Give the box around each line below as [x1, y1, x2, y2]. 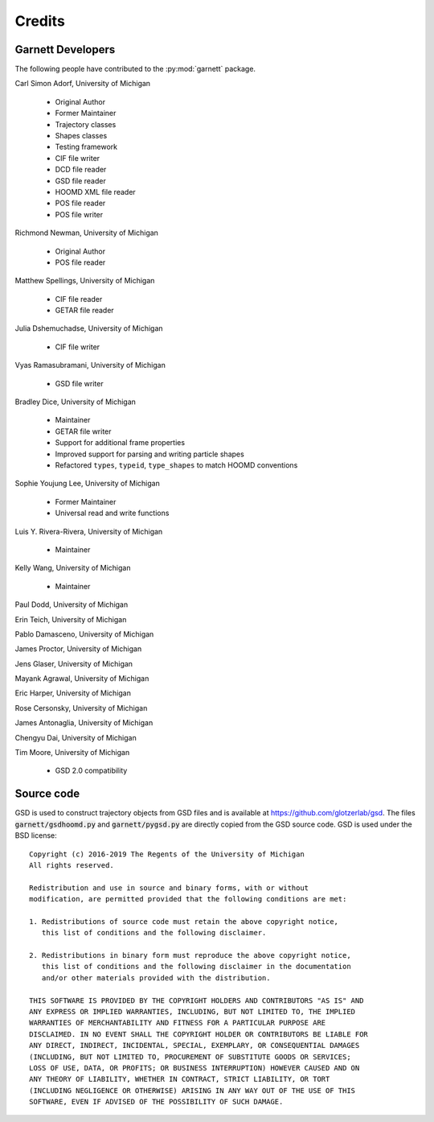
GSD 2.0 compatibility [55, 765, 128, 776]
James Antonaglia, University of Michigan [14, 718, 154, 728]
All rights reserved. [29, 860, 114, 869]
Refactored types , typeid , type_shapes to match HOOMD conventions [55, 460, 298, 470]
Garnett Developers [14, 43, 116, 56]
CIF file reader [55, 294, 103, 303]
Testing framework [55, 142, 118, 152]
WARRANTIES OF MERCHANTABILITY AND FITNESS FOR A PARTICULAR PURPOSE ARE [29, 1018, 326, 1028]
